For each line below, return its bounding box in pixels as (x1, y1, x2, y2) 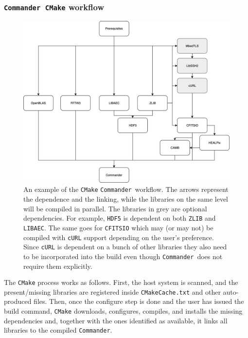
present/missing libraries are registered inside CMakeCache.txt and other (4, 286, 221, 297)
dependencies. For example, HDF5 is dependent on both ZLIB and (23, 213, 216, 223)
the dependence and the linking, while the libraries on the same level (23, 194, 229, 204)
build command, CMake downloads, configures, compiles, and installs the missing (4, 306, 243, 316)
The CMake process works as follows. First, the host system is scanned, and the (4, 277, 238, 287)
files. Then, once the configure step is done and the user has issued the (34, 296, 244, 306)
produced (4, 296, 32, 306)
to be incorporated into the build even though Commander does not (23, 251, 223, 261)
